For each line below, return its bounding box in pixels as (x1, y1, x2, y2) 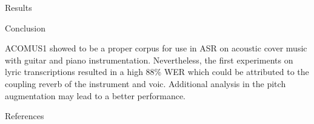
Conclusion (5, 21, 45, 34)
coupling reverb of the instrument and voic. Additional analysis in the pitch (5, 77, 286, 90)
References (5, 109, 44, 122)
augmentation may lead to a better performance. (5, 89, 186, 102)
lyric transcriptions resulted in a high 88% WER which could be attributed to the (5, 65, 309, 78)
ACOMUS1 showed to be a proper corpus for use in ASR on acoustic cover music (5, 42, 307, 54)
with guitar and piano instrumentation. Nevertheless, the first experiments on (5, 53, 293, 66)
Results (5, 1, 32, 13)
